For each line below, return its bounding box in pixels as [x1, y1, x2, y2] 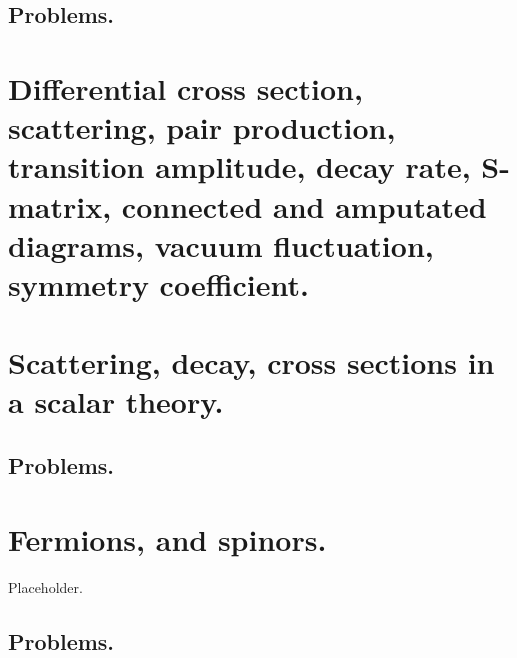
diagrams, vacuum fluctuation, [8, 224, 434, 265]
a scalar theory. [8, 381, 224, 422]
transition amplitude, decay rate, [8, 146, 471, 187]
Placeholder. [8, 576, 83, 597]
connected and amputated [121, 185, 487, 226]
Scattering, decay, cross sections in [8, 342, 495, 383]
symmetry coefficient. [8, 263, 309, 304]
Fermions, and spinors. [8, 518, 327, 559]
